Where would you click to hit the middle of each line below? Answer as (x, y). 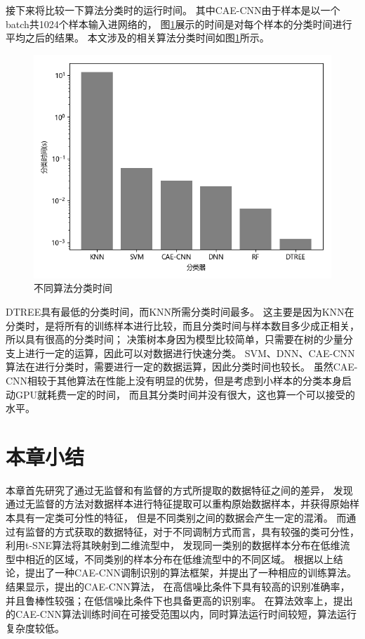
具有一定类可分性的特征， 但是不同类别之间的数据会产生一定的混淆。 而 (181, 518)
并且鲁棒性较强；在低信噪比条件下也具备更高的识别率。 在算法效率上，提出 (179, 600)
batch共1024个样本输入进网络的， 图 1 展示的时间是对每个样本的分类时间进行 (179, 24)
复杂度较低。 (35, 627)
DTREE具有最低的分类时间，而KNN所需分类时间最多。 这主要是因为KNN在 (180, 311)
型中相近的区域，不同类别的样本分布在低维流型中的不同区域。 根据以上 (170, 559)
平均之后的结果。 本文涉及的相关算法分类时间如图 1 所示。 (138, 38)
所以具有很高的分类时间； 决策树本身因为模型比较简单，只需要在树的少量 (174, 339)
